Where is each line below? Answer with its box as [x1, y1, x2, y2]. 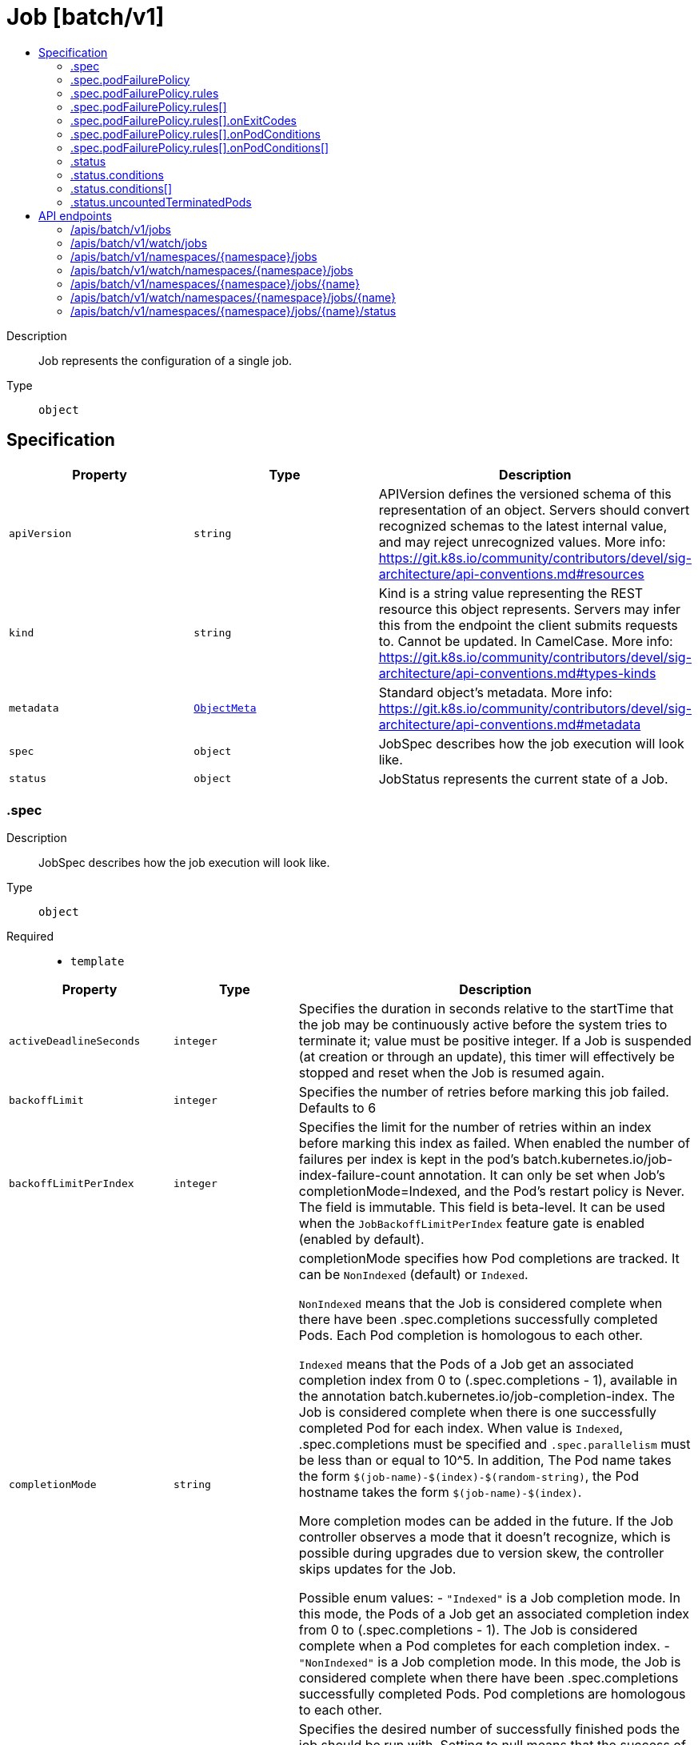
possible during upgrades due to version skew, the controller [298, 1545, 664, 1562]
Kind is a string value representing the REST [378, 584, 644, 601]
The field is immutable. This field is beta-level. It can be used [298, 1199, 665, 1216]
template [70, 955, 125, 969]
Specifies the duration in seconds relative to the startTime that [298, 1001, 674, 1017]
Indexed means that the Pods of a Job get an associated [298, 1356, 634, 1373]
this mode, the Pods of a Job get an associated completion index [298, 1606, 689, 1623]
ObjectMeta [193, 702, 257, 715]
